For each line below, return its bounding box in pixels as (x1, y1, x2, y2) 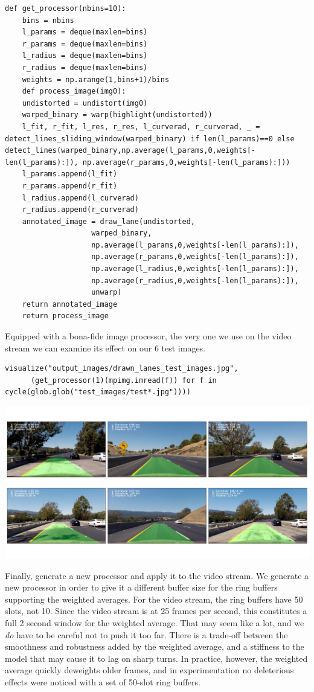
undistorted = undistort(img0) (22, 98, 148, 107)
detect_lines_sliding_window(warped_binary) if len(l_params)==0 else (5, 134, 295, 143)
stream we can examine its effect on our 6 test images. (5, 341, 206, 354)
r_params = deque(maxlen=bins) (22, 39, 148, 48)
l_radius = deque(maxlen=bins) (22, 51, 148, 60)
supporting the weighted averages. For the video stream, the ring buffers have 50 (5, 592, 303, 605)
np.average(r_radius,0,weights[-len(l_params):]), (91, 276, 299, 285)
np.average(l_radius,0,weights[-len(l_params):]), (91, 264, 299, 274)
